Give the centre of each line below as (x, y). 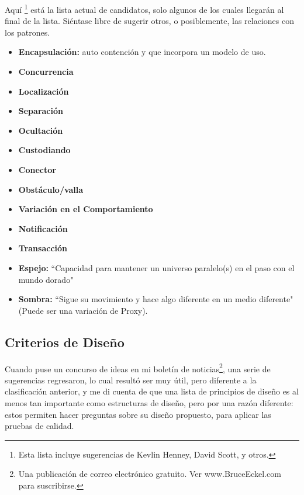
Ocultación (41, 130)
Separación (41, 111)
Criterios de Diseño (65, 342)
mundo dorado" (46, 279)
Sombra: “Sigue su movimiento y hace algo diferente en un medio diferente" (156, 299)
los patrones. (27, 32)
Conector (37, 169)
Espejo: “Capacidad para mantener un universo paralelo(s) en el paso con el (156, 267)
